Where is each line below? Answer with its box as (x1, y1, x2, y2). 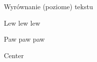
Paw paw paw (4, 34, 45, 44)
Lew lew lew (4, 17, 40, 28)
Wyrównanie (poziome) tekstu (4, 1, 93, 11)
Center (4, 50, 24, 60)
